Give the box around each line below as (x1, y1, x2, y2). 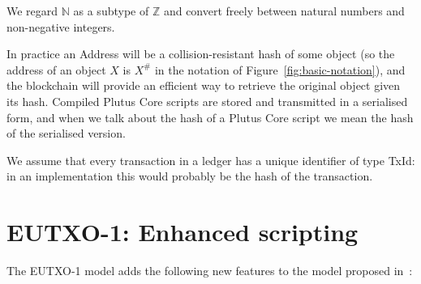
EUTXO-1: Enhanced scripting (6, 215, 359, 248)
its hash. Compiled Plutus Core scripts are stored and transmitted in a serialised (6, 92, 408, 109)
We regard (6, 2, 58, 19)
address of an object (6, 61, 106, 78)
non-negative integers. (6, 18, 115, 35)
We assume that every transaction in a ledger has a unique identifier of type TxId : (6, 151, 415, 168)
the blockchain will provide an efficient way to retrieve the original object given (6, 77, 401, 94)
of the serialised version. (6, 125, 126, 142)
